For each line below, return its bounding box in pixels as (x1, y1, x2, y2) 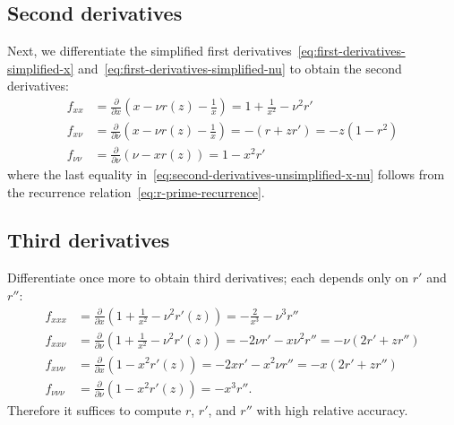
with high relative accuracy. (256, 400, 408, 419)
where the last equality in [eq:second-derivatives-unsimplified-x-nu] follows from (7, 164, 445, 183)
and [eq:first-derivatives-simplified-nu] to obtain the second (78, 58, 402, 77)
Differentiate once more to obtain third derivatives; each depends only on (7, 268, 409, 287)
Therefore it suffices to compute (7, 400, 182, 419)
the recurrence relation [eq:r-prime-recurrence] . (7, 182, 265, 201)
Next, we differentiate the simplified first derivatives (7, 41, 292, 60)
